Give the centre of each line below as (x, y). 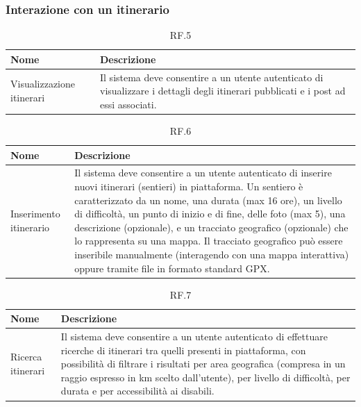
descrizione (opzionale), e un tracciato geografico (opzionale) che (211, 227)
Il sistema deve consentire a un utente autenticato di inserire (203, 173)
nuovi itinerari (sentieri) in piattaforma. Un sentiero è (189, 186)
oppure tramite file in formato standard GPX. (172, 268)
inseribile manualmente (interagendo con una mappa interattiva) (212, 254)
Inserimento (35, 214)
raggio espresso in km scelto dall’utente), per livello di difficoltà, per (205, 377)
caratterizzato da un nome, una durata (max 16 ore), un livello (208, 200)
